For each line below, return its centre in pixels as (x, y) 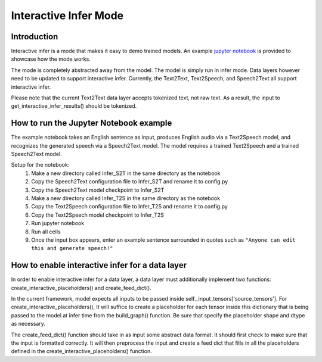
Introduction (35, 37)
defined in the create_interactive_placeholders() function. (81, 351)
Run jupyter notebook (58, 223)
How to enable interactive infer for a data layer (99, 265)
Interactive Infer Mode (67, 15)
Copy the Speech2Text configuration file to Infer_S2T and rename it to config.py (130, 182)
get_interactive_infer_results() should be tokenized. (74, 106)
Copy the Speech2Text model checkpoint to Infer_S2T (98, 190)
